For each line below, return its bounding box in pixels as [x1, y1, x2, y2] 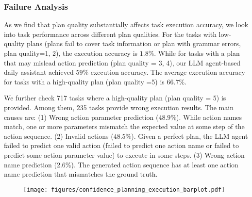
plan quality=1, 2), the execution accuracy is [4, 48, 138, 58]
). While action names [176, 112, 242, 122]
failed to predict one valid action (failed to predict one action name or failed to [4, 140, 239, 150]
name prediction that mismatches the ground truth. [4, 169, 158, 179]
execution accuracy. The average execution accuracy [90, 67, 245, 77]
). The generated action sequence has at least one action [71, 159, 238, 169]
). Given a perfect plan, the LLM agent [131, 131, 248, 141]
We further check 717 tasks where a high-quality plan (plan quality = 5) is [4, 93, 226, 103]
